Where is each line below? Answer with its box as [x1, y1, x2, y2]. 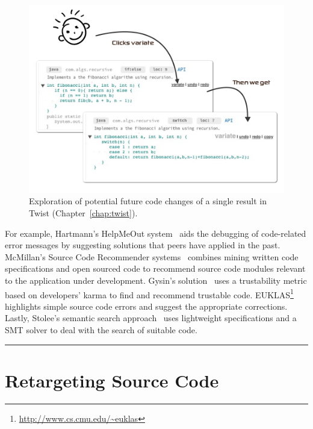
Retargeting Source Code [5, 368, 219, 392]
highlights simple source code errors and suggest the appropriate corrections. [5, 299, 288, 312]
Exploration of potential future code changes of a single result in [29, 195, 267, 207]
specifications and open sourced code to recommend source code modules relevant [5, 262, 306, 275]
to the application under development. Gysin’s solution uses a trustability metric [5, 274, 307, 287]
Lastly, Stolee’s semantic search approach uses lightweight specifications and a [5, 312, 297, 324]
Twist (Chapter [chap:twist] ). [29, 207, 138, 219]
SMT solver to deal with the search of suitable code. [5, 324, 197, 336]
